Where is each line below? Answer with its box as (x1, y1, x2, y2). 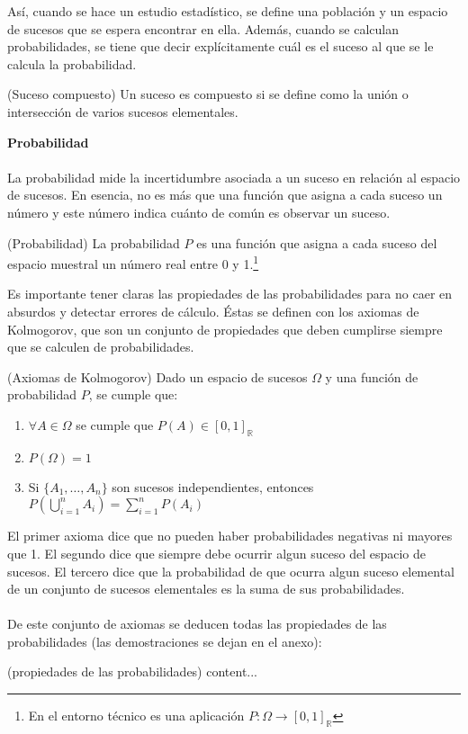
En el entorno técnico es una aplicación (28, 706, 245, 725)
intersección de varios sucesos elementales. (7, 102, 238, 121)
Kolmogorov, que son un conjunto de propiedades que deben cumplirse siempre (7, 319, 443, 338)
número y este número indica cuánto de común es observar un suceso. (7, 202, 391, 221)
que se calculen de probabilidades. (7, 337, 194, 356)
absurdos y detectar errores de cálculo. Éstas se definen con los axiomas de (7, 301, 419, 320)
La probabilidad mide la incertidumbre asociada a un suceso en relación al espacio (7, 167, 461, 186)
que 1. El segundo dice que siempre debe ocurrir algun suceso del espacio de (7, 543, 427, 562)
